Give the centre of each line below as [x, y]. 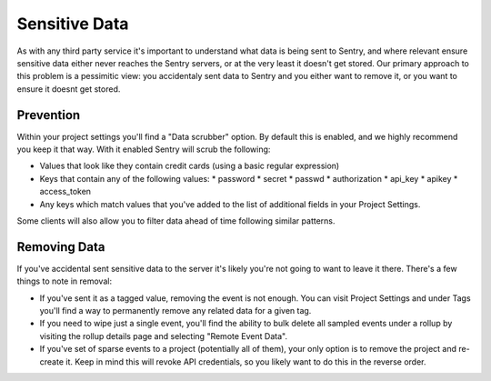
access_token [65, 192]
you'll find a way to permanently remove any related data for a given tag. [175, 311]
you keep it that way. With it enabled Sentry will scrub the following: [144, 149]
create [51, 361]
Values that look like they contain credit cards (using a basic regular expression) [190, 166]
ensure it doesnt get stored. [69, 89]
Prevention [49, 115]
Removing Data [61, 247]
